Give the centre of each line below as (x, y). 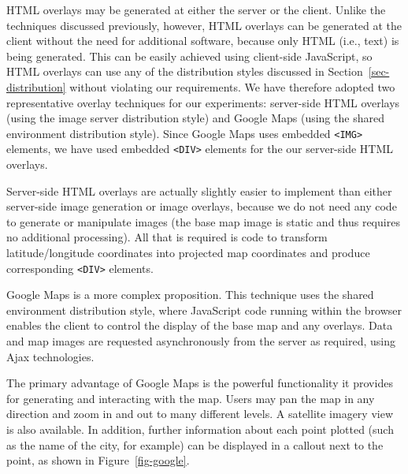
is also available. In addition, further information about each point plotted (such (200, 429)
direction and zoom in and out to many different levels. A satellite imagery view (200, 414)
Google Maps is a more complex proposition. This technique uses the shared (190, 295)
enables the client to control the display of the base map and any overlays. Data (200, 325)
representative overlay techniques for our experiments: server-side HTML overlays (203, 102)
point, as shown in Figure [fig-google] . (98, 460)
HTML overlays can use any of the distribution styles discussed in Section (185, 71)
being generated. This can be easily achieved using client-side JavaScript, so (189, 56)
